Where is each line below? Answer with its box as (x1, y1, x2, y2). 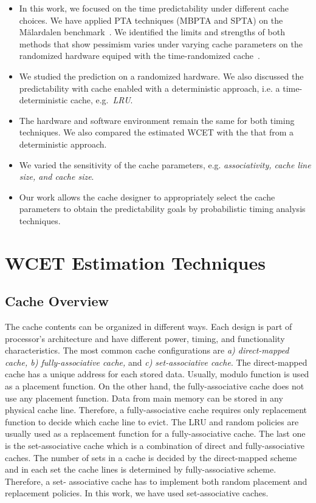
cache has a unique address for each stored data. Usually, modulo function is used (5, 368, 309, 380)
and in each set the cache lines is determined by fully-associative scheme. (5, 463, 276, 476)
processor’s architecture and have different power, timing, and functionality (5, 332, 285, 344)
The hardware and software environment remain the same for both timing (19, 114, 295, 126)
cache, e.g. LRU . (70, 94, 133, 106)
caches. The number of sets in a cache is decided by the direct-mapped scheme (5, 451, 297, 464)
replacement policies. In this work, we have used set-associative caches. (5, 487, 269, 499)
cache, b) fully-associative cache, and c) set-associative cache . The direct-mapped (5, 355, 307, 368)
